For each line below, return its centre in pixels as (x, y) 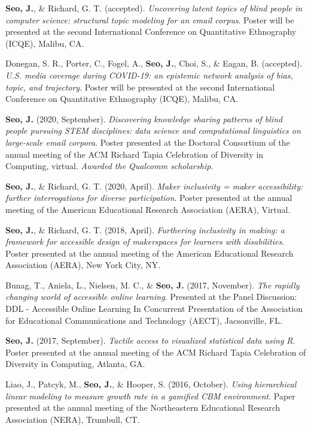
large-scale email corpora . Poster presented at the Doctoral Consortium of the (148, 142)
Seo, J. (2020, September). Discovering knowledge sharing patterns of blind (144, 118)
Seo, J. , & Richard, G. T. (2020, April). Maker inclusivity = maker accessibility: (154, 186)
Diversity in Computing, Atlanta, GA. (75, 364)
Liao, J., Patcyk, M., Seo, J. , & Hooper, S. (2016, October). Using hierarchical (151, 384)
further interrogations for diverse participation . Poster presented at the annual (149, 198)
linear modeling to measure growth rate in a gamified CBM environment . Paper (150, 396)
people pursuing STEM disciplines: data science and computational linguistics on (153, 130)
